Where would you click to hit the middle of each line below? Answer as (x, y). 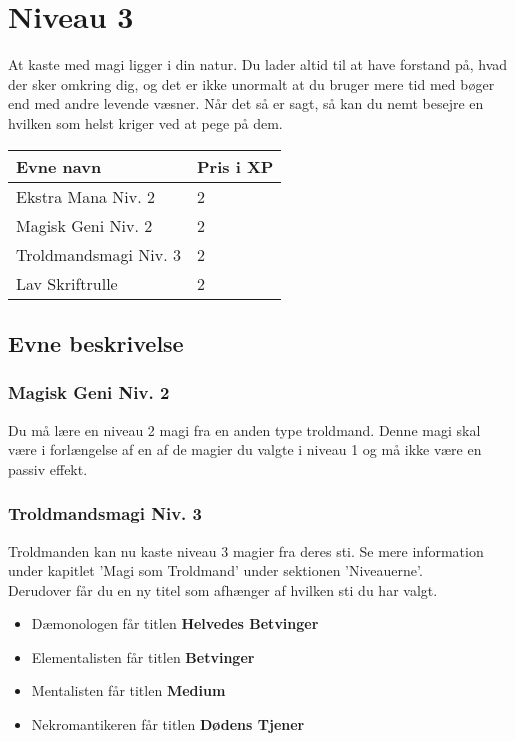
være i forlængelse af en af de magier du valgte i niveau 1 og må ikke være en (245, 449)
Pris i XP (235, 166)
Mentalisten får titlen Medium (128, 690)
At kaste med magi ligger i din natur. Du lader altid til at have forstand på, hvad (258, 64)
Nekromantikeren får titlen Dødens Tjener (168, 724)
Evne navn (59, 166)
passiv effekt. (48, 468)
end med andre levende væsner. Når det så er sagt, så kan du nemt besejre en (246, 103)
